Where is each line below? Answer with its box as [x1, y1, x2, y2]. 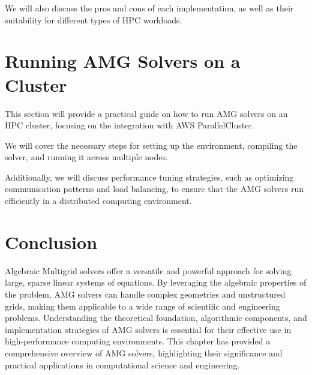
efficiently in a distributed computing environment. [5, 194, 192, 207]
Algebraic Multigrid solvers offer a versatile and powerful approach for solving [5, 264, 292, 277]
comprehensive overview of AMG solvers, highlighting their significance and [5, 346, 283, 359]
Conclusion [5, 229, 98, 254]
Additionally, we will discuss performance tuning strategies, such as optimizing [5, 170, 294, 183]
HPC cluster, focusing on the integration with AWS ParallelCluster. [5, 119, 254, 131]
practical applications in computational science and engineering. [5, 358, 240, 371]
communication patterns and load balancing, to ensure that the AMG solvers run [5, 182, 304, 195]
